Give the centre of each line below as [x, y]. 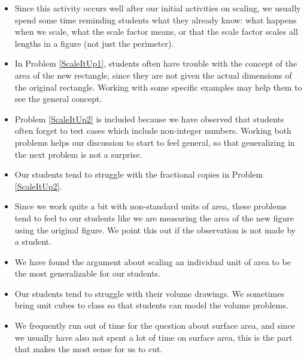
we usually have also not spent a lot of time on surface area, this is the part [153, 337]
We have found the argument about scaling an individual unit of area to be [153, 261]
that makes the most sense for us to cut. [89, 349]
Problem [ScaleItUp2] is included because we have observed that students [149, 118]
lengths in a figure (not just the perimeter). [94, 43]
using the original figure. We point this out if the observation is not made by [155, 229]
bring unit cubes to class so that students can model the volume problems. [151, 305]
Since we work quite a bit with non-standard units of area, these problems [151, 206]
